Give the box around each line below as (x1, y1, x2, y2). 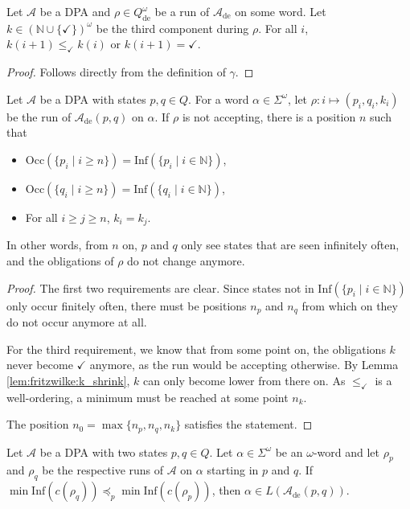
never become (6, 356, 73, 373)
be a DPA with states (39, 90, 146, 107)
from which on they (301, 297, 398, 314)
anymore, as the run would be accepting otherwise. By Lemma (89, 356, 399, 373)
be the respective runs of (42, 462, 164, 478)
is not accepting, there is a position (182, 108, 356, 125)
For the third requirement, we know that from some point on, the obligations (6, 340, 386, 357)
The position (6, 416, 69, 433)
